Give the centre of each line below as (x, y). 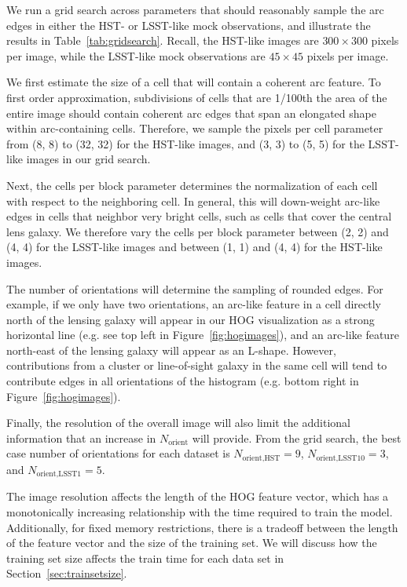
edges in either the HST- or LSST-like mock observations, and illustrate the (189, 25)
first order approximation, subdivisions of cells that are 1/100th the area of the (197, 97)
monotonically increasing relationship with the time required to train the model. (200, 511)
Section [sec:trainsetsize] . (67, 573)
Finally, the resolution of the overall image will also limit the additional (178, 423)
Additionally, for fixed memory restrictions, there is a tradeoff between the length (202, 527)
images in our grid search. (88, 159)
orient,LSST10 (341, 458)
